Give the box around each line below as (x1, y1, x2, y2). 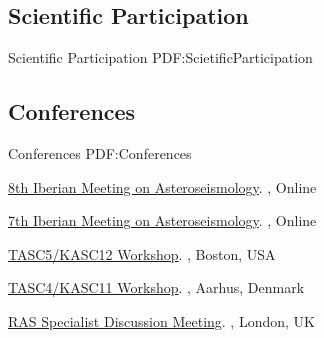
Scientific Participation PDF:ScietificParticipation (8, 47, 313, 68)
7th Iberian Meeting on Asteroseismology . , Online (8, 210, 317, 231)
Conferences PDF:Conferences (8, 143, 192, 163)
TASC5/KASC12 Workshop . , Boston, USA (8, 243, 276, 264)
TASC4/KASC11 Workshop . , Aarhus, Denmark (8, 277, 305, 298)
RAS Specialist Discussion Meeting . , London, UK (8, 310, 315, 331)
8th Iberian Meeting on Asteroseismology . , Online (8, 176, 317, 197)
